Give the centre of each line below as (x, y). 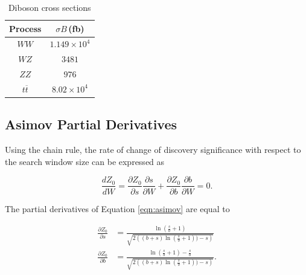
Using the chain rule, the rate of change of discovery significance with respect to (153, 150)
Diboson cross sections (49, 7)
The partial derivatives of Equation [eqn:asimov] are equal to (117, 208)
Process (25, 28)
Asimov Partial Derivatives (91, 124)
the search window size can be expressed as (85, 161)
